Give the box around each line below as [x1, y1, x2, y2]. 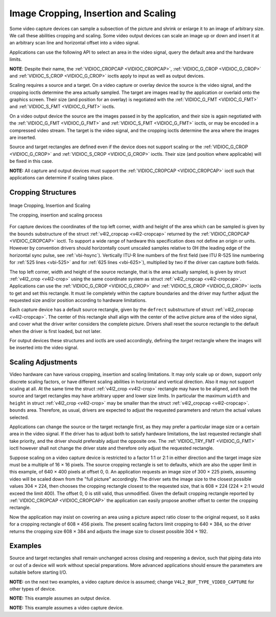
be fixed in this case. [9, 158, 54, 164]
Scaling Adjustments [9, 358, 78, 367]
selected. [9, 414, 29, 420]
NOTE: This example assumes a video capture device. [9, 604, 124, 610]
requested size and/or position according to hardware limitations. [9, 297, 147, 303]
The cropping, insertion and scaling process [9, 212, 103, 218]
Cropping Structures [9, 188, 77, 197]
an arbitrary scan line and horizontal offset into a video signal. [9, 40, 140, 46]
